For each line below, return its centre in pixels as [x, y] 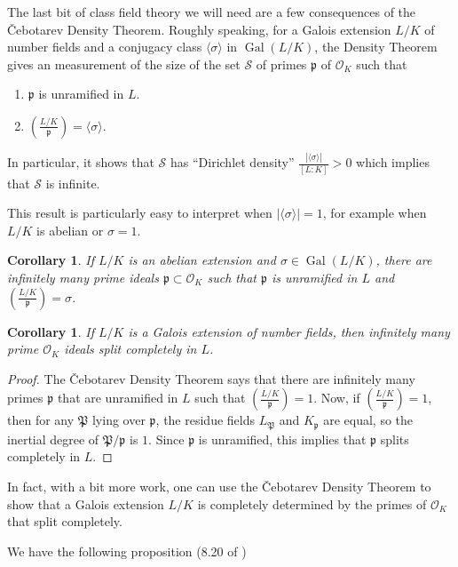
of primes [281, 64]
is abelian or [70, 230]
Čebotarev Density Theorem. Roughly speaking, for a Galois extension [199, 29]
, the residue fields [205, 420]
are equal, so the [368, 420]
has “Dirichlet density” [232, 162]
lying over [118, 420]
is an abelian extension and [202, 260]
